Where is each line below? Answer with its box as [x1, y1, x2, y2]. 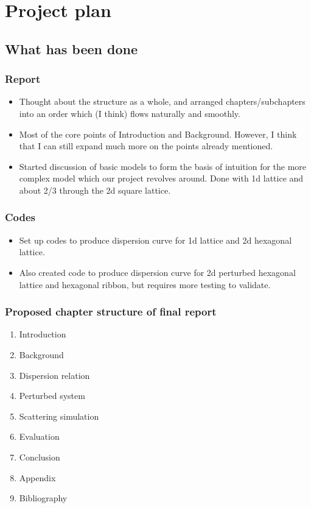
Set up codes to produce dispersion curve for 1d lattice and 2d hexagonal [19, 233, 292, 246]
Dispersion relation [19, 369, 90, 381]
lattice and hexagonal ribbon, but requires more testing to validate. [19, 278, 271, 291]
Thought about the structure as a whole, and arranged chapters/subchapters [19, 95, 306, 108]
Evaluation [19, 430, 60, 443]
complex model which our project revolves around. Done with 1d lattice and [19, 172, 304, 185]
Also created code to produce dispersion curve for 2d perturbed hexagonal [19, 266, 296, 278]
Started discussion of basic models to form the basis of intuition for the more [19, 160, 307, 172]
